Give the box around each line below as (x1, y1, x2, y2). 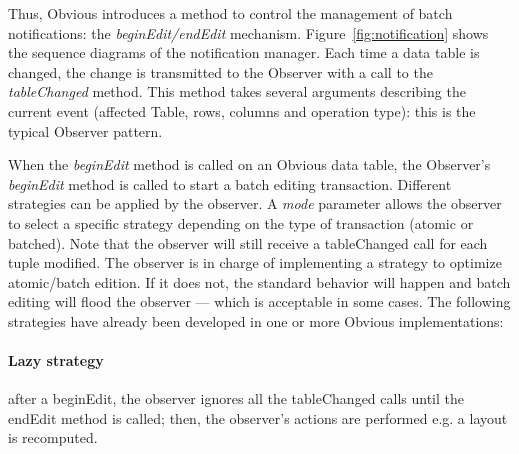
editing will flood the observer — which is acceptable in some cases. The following (8, 291, 511, 312)
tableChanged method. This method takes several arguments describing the (8, 81, 466, 102)
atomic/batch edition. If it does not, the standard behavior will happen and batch (8, 271, 511, 292)
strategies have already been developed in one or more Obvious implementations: (8, 310, 504, 331)
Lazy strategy (8, 350, 104, 371)
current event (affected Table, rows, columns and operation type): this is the (8, 100, 476, 121)
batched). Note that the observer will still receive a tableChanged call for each (8, 232, 488, 253)
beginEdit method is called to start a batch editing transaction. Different (8, 173, 452, 194)
